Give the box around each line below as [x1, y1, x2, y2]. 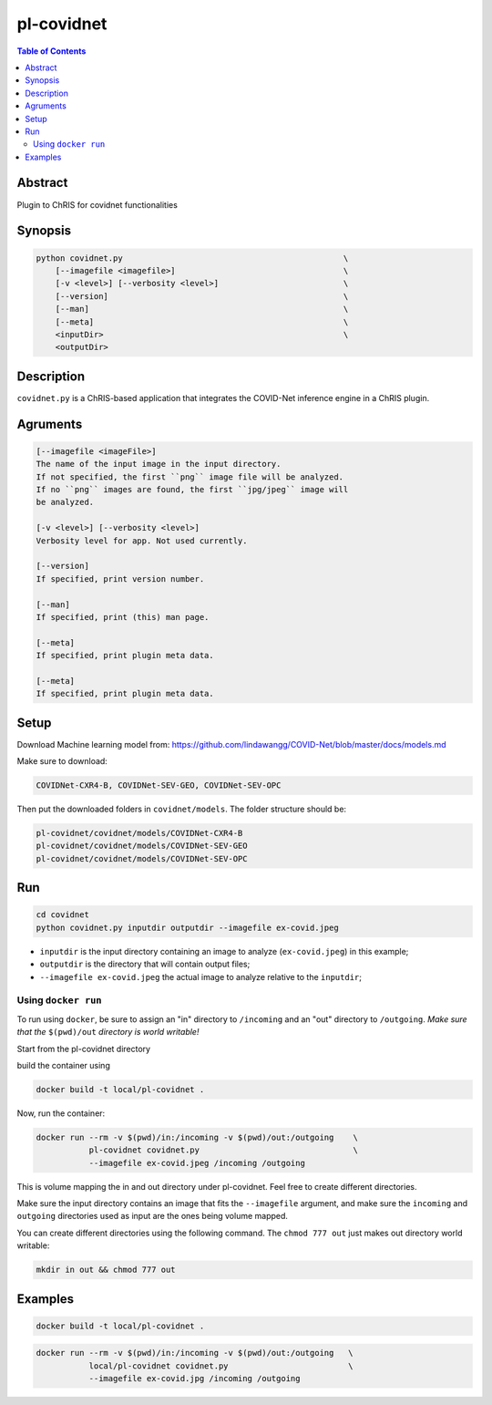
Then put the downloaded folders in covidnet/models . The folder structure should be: [16, 803, 346, 815]
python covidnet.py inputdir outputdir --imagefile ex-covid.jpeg [36, 922, 339, 933]
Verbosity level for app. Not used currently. [36, 535, 248, 546]
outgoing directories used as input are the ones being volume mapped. [16, 1211, 289, 1222]
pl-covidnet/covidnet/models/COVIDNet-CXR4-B [36, 828, 243, 839]
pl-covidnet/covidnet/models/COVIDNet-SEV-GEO [36, 841, 248, 852]
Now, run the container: [16, 1108, 106, 1119]
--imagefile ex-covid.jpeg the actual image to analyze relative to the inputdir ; [39, 971, 362, 982]
